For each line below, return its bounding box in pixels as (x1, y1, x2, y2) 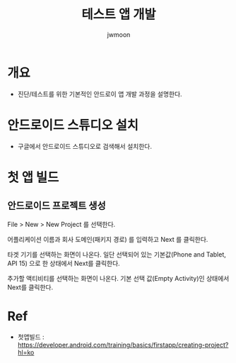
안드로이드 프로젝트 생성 (7, 200, 106, 212)
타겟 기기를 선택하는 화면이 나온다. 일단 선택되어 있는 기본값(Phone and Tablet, (7, 250, 226, 259)
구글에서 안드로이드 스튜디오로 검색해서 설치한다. (17, 142, 152, 150)
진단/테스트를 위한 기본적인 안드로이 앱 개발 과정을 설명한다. (17, 89, 182, 98)
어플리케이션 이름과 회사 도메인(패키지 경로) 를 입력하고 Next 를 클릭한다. (7, 235, 208, 243)
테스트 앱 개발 (81, 6, 156, 23)
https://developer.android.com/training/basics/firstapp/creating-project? (17, 340, 229, 349)
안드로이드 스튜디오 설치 (7, 117, 139, 133)
